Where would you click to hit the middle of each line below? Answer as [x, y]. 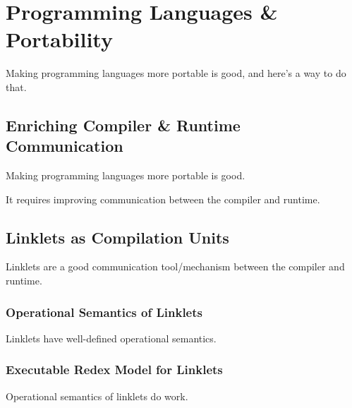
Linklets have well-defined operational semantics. [111, 338]
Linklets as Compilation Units [117, 237]
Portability [59, 39]
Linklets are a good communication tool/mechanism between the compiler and [175, 266]
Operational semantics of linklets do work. [97, 396]
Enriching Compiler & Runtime [123, 125]
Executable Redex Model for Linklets [114, 370]
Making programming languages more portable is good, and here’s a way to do [176, 73]
